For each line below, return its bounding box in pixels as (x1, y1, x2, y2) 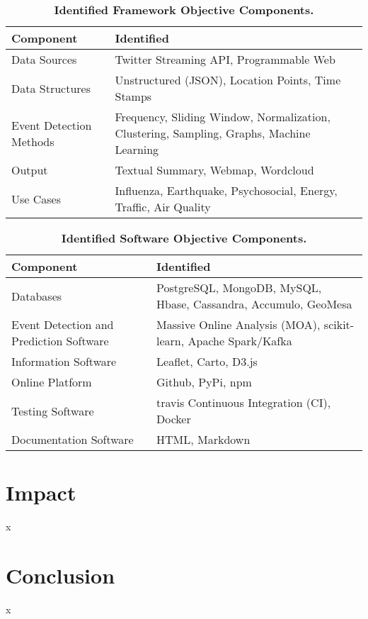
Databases (11, 287, 62, 304)
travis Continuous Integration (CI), (156, 394, 331, 411)
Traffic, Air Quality (115, 199, 211, 215)
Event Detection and (11, 316, 114, 333)
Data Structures (11, 79, 91, 96)
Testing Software (11, 402, 94, 419)
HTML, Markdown (156, 431, 251, 447)
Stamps (115, 88, 152, 104)
